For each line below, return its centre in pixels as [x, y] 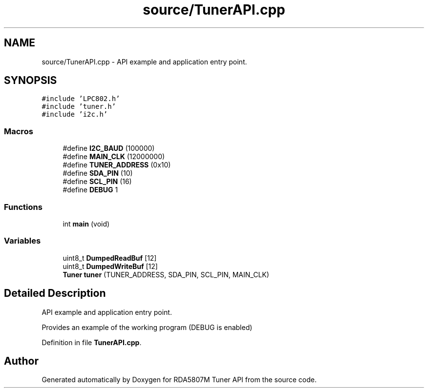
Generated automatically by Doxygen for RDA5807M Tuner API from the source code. [179, 380]
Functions [23, 207]
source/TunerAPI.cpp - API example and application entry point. [144, 62]
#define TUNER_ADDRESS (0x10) [117, 165]
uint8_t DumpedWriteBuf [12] [110, 266]
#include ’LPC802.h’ [81, 99]
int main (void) [86, 224]
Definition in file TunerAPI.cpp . [92, 342]
